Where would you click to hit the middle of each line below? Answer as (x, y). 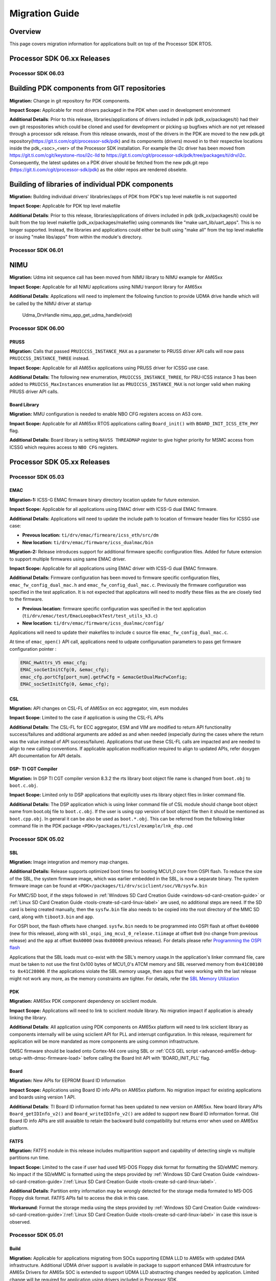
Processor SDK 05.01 (36, 1235)
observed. (20, 1222)
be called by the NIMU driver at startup (51, 303)
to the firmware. (26, 599)
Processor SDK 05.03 (37, 477)
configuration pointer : (33, 649)
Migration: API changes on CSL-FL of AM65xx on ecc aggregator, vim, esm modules (99, 708)
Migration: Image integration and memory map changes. (69, 862)
